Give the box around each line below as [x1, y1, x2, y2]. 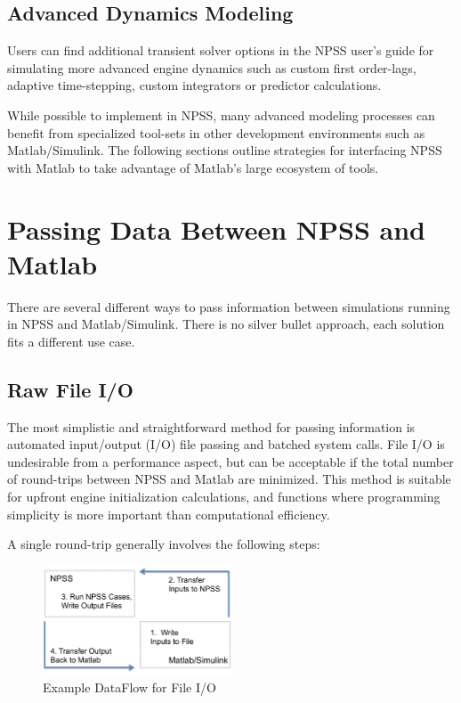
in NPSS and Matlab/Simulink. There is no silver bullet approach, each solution [7, 315, 445, 333]
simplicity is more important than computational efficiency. [7, 504, 330, 523]
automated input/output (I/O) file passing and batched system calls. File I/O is [7, 435, 445, 454]
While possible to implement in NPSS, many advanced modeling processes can [7, 105, 435, 124]
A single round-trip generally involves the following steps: [7, 535, 320, 553]
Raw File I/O [7, 375, 133, 403]
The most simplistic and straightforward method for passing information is [7, 417, 416, 436]
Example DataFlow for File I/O [43, 677, 216, 696]
